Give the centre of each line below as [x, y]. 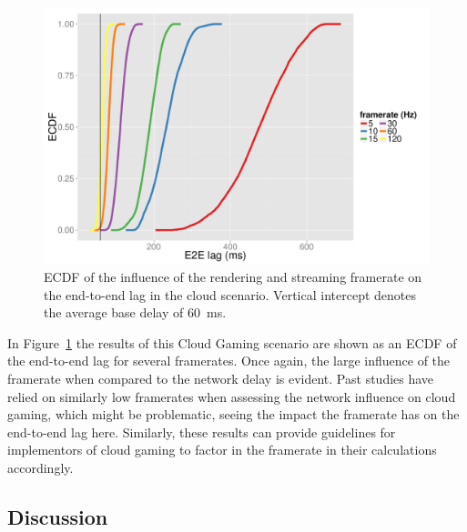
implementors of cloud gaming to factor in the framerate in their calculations [222, 450]
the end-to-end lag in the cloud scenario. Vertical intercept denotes [230, 294]
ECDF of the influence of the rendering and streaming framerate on [233, 276]
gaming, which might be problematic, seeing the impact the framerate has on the [233, 414]
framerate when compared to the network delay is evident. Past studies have [221, 378]
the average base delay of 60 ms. [135, 312]
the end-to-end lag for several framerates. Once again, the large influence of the [229, 361]
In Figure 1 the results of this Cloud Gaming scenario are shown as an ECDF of [232, 342]
